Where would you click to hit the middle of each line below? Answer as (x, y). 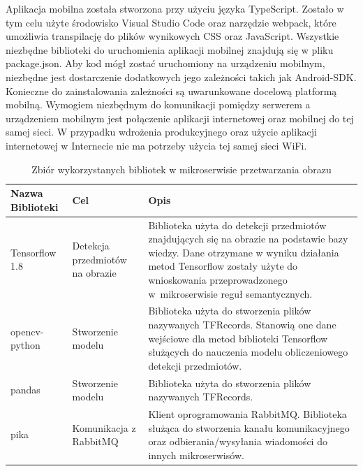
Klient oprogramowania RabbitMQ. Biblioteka (247, 414)
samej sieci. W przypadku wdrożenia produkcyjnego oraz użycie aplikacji (161, 132)
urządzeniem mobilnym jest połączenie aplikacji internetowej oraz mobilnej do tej (180, 118)
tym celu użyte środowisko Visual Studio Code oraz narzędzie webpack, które (171, 22)
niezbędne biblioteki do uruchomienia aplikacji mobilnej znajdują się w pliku (170, 49)
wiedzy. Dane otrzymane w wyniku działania (244, 252)
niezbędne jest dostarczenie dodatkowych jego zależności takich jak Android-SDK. (181, 77)
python (25, 345)
